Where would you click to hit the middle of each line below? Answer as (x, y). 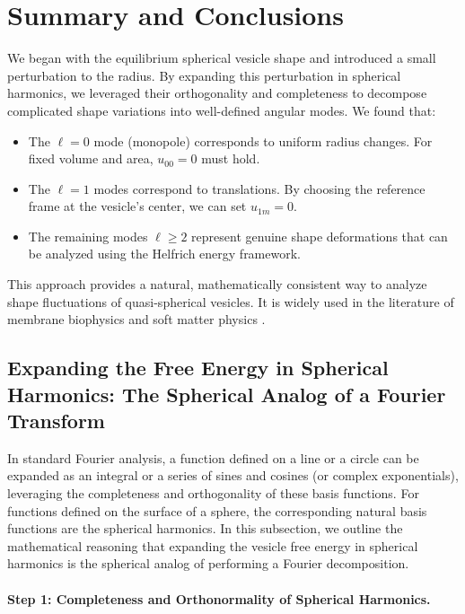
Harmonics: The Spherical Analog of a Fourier (227, 394)
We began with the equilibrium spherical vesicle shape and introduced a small (222, 58)
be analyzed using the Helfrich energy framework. (164, 254)
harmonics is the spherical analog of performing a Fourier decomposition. (208, 563)
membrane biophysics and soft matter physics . (136, 319)
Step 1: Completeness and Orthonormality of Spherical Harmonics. (219, 598)
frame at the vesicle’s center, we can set (137, 206)
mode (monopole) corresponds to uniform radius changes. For (263, 140)
